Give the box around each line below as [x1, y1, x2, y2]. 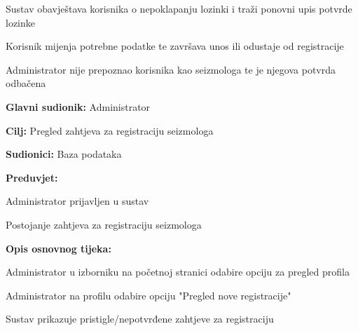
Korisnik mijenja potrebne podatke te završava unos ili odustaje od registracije [6, 39, 344, 53]
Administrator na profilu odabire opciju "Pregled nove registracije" [6, 288, 291, 302]
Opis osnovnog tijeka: [6, 241, 111, 255]
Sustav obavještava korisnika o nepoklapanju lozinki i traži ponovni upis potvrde [6, 1, 352, 15]
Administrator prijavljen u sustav [6, 194, 149, 208]
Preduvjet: [6, 170, 58, 184]
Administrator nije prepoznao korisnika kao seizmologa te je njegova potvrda [6, 62, 336, 76]
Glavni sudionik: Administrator [6, 99, 151, 114]
